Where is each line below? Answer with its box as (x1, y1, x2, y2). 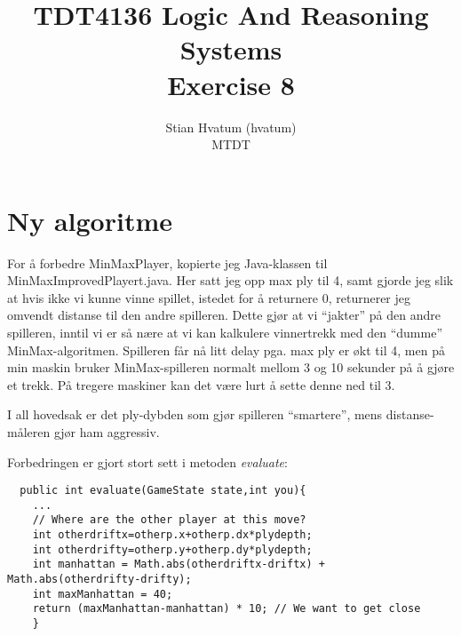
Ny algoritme (7, 202, 173, 238)
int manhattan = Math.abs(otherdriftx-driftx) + (32, 558, 325, 571)
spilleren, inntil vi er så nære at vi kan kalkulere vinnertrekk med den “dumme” (7, 323, 443, 341)
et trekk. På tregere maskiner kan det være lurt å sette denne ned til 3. (7, 375, 395, 394)
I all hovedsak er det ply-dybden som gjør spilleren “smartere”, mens (7, 405, 383, 424)
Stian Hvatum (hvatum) (165, 117, 297, 136)
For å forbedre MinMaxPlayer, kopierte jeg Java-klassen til (7, 253, 328, 272)
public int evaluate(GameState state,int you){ (20, 484, 306, 497)
